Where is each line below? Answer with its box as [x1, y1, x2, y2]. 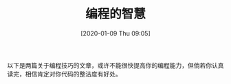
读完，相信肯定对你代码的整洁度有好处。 [7, 70, 122, 78]
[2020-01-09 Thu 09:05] [80, 29, 151, 38]
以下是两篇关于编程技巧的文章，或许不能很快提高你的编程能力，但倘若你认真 [7, 61, 224, 69]
